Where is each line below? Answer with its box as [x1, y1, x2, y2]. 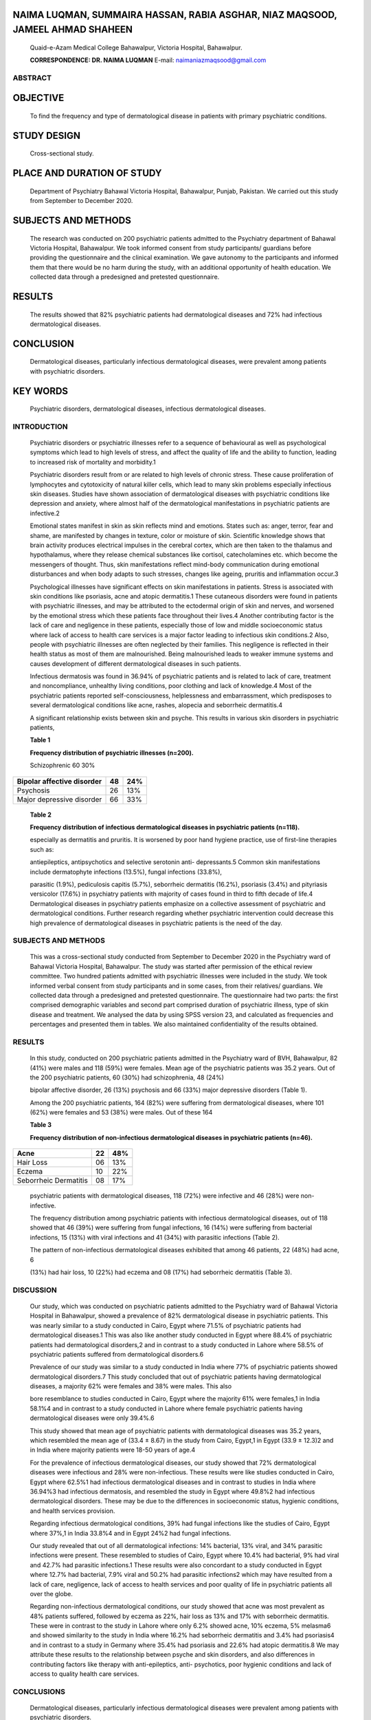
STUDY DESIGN [12, 129, 80, 141]
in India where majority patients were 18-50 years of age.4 [30, 1445, 196, 1454]
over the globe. [30, 1589, 74, 1598]
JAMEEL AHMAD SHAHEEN [12, 24, 133, 36]
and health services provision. [30, 1507, 115, 1515]
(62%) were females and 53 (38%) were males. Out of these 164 [30, 1108, 213, 1117]
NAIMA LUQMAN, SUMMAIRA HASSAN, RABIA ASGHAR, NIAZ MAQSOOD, [12, 9, 337, 21]
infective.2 [30, 509, 60, 517]
